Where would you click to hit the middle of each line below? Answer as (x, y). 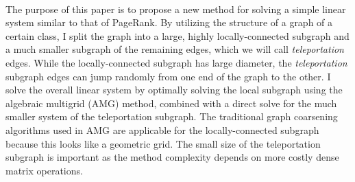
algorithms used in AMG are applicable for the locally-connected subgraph (162, 129)
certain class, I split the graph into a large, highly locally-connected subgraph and (177, 35)
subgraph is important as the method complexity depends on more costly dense (172, 157)
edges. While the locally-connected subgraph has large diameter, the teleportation (176, 62)
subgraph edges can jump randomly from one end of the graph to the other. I (168, 76)
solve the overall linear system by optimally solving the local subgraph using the (174, 90)
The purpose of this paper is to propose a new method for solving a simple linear (176, 9)
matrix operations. (44, 170)
